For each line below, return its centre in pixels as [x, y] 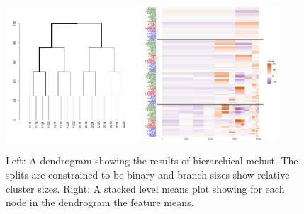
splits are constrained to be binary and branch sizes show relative [148, 174]
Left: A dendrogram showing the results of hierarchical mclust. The [152, 160]
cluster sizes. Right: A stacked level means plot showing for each [145, 188]
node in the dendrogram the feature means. [100, 202]
